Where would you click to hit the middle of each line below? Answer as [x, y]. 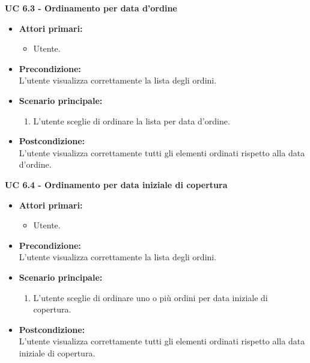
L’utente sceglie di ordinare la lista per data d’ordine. [132, 120]
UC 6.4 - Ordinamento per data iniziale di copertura [116, 184]
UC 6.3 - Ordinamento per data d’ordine [91, 8]
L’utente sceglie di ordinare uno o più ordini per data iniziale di [150, 297]
